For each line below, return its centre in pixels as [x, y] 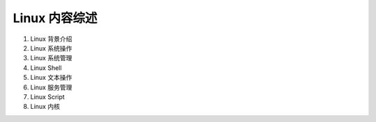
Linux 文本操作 [51, 78]
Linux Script [48, 96]
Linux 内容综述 [55, 18]
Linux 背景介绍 [51, 39]
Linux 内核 [45, 107]
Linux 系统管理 [51, 58]
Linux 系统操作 [51, 48]
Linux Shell [46, 68]
